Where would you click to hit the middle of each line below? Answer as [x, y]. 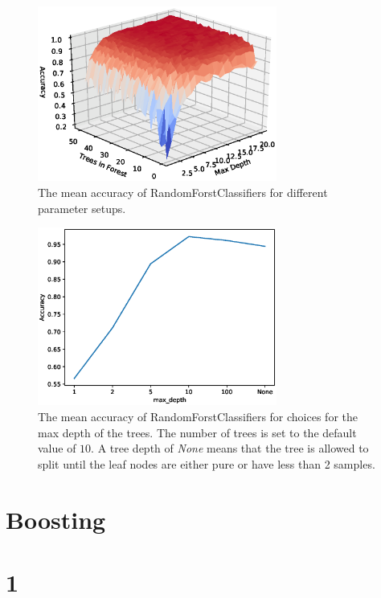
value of [57, 448]
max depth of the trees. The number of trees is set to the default [197, 432]
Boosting [56, 519]
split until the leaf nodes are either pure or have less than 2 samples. [207, 463]
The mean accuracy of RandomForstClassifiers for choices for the [198, 416]
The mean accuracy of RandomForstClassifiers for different [183, 193]
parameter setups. [82, 208]
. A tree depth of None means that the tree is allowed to [230, 448]
